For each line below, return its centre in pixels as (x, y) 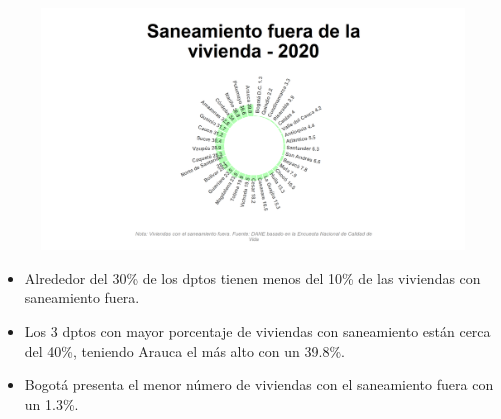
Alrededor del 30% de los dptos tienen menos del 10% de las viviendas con (252, 277)
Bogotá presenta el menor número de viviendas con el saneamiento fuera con (259, 384)
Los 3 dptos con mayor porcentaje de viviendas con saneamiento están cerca (257, 331)
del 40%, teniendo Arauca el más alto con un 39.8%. (184, 350)
